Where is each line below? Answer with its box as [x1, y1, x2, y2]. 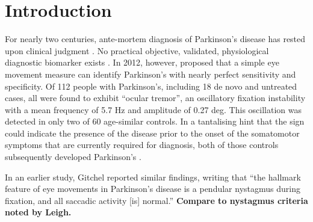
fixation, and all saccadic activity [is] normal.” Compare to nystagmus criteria [5, 194, 308, 206]
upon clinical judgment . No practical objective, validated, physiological [5, 44, 269, 57]
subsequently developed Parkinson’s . [5, 150, 141, 163]
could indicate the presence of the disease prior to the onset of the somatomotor [5, 126, 300, 139]
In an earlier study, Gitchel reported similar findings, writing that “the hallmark [5, 170, 301, 183]
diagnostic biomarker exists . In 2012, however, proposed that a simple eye [5, 56, 279, 69]
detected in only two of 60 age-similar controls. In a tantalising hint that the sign [5, 115, 305, 128]
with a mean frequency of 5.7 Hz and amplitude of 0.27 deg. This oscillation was [5, 103, 302, 116]
